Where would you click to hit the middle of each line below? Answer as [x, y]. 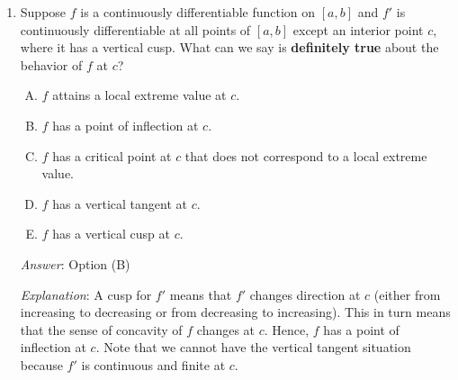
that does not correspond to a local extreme [306, 155]
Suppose [43, 12]
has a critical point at [112, 155]
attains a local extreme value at [139, 95]
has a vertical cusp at [111, 234]
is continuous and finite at [153, 364]
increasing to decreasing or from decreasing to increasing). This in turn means [235, 312]
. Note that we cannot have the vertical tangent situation [253, 347]
